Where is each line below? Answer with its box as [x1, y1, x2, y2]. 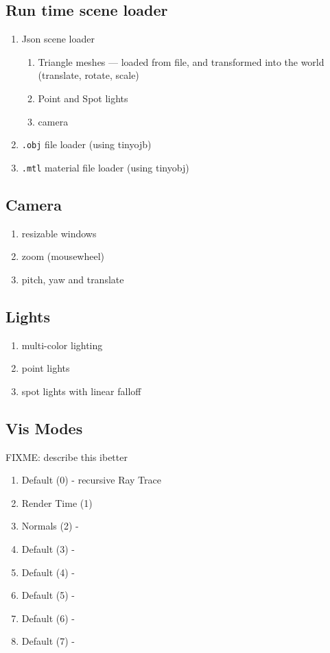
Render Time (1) [21, 495, 93, 510]
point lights [21, 361, 70, 375]
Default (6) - [21, 610, 75, 625]
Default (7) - [21, 634, 75, 648]
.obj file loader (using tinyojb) [21, 137, 152, 152]
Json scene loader [21, 32, 95, 46]
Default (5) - [21, 588, 75, 602]
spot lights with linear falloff [21, 383, 141, 398]
